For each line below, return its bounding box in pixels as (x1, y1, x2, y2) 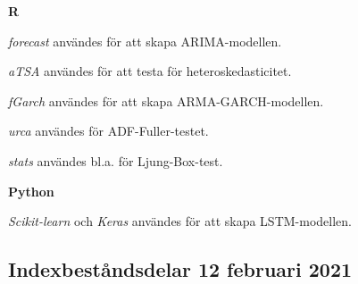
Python (8, 181, 54, 200)
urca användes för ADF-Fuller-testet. (8, 121, 209, 140)
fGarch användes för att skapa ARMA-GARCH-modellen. (8, 91, 324, 110)
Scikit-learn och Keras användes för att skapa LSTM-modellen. (8, 212, 352, 230)
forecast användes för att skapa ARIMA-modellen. (8, 31, 282, 50)
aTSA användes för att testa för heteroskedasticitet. (8, 62, 292, 80)
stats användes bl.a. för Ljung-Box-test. (8, 151, 223, 170)
